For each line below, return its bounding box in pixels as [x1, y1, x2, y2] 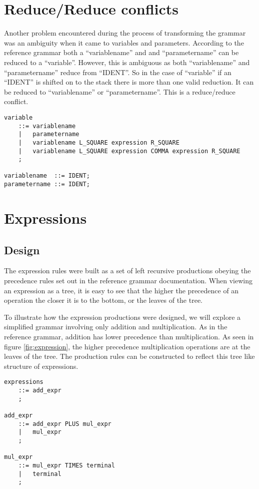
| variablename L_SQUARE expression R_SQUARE [18, 139, 179, 146]
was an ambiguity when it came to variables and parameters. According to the [4, 37, 244, 48]
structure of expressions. [4, 360, 78, 371]
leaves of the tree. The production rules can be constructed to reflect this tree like [4, 351, 255, 361]
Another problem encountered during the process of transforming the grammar [4, 28, 246, 38]
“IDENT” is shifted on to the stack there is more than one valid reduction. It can [4, 77, 254, 87]
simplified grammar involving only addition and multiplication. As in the [4, 321, 227, 332]
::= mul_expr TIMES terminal [18, 461, 115, 469]
